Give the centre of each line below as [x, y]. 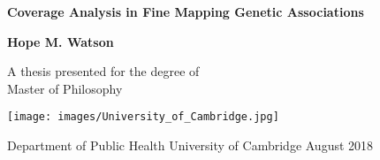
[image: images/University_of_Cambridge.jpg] [143, 117]
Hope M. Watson [61, 41]
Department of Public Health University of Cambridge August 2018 [190, 145]
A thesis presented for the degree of [103, 71]
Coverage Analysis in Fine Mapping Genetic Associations [186, 11]
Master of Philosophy [65, 88]
